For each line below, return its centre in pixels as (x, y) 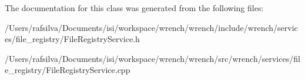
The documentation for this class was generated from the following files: (134, 8)
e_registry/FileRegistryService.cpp (68, 70)
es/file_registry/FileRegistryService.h (72, 39)
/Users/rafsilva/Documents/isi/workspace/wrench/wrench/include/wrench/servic (151, 27)
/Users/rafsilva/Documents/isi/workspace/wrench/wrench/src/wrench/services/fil (152, 58)
